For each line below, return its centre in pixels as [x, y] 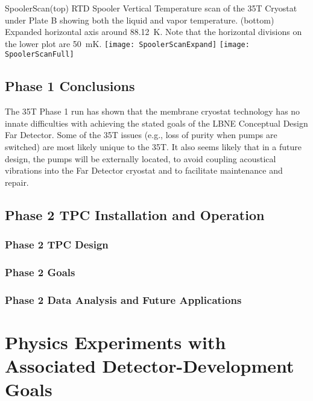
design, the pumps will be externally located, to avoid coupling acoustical [141, 158]
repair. [17, 182]
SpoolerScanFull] [40, 55]
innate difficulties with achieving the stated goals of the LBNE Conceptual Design [156, 123]
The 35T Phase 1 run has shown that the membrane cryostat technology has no [153, 111]
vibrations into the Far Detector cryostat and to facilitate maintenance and [144, 170]
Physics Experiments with [115, 342]
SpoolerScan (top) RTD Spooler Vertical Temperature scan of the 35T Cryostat [151, 8]
